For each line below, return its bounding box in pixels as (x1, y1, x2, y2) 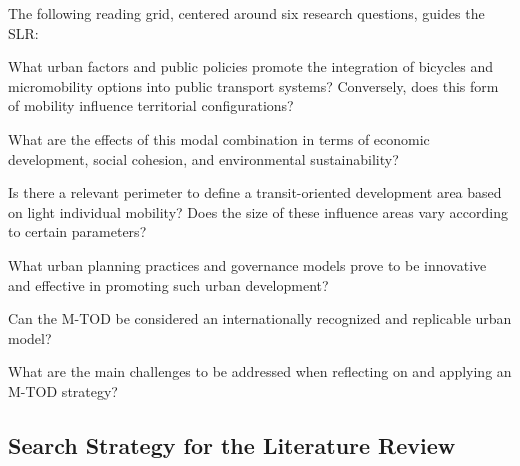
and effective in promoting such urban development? (8, 274, 329, 295)
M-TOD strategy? (8, 380, 118, 401)
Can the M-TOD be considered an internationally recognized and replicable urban (8, 308, 512, 329)
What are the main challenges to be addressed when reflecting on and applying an (8, 361, 512, 382)
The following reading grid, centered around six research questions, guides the (8, 3, 485, 23)
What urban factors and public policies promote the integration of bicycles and (8, 56, 493, 77)
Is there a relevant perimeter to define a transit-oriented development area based (8, 182, 502, 203)
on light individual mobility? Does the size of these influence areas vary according (8, 201, 508, 222)
